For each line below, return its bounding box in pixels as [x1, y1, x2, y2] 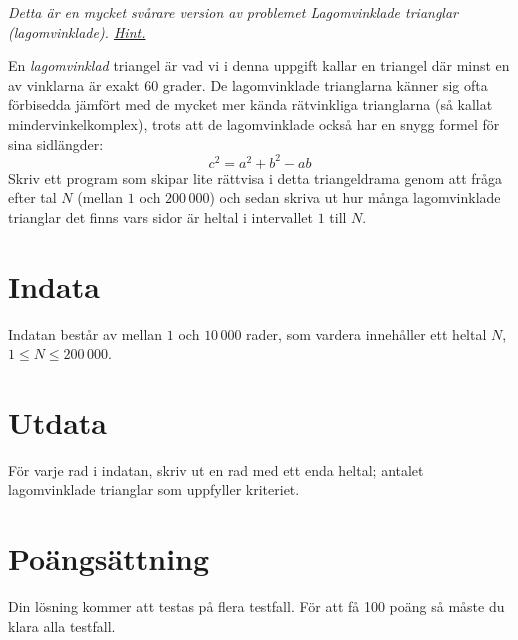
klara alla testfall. [8, 615, 116, 636]
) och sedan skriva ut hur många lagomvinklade [209, 187, 501, 208]
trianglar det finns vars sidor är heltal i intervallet [8, 206, 313, 227]
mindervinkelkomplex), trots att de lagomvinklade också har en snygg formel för [8, 113, 500, 134]
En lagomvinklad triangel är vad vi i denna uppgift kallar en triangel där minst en [8, 55, 510, 76]
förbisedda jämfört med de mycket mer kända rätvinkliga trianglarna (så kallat [8, 94, 493, 115]
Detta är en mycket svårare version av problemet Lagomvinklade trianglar [8, 2, 459, 22]
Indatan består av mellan [8, 323, 163, 344]
